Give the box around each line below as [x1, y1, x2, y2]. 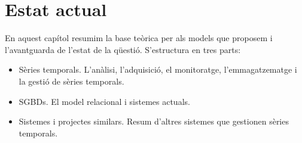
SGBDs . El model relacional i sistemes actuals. [19, 95, 190, 107]
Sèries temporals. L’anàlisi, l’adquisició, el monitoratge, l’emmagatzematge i [19, 63, 297, 76]
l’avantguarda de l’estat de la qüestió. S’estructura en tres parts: [5, 43, 241, 55]
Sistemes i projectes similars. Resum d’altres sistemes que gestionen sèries [19, 115, 289, 128]
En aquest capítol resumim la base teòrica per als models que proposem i [5, 32, 273, 44]
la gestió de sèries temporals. [19, 74, 124, 87]
